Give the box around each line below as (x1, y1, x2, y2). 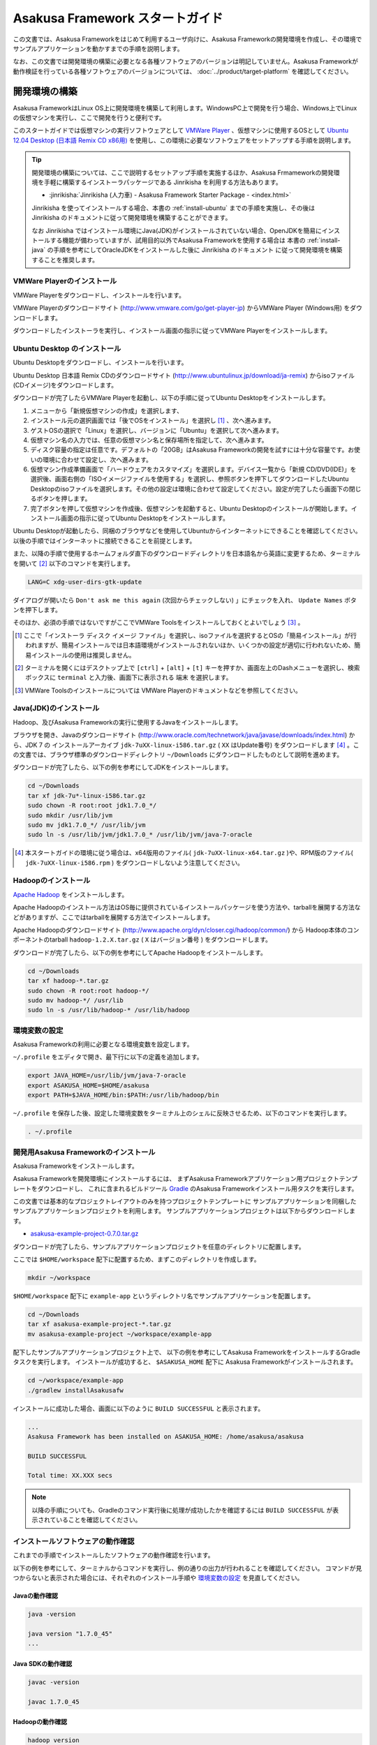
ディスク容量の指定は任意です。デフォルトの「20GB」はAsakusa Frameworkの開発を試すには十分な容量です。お (30, 445, 355, 454)
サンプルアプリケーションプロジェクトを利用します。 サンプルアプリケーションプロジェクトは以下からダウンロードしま (13, 1207, 356, 1215)
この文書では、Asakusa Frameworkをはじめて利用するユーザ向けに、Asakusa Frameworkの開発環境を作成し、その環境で (13, 35, 362, 43)
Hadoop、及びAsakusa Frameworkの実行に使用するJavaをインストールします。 (13, 718, 242, 726)
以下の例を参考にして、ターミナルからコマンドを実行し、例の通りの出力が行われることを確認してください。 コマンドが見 (13, 1564, 362, 1572)
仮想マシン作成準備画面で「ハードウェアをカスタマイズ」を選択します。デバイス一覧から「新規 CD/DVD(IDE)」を (30, 465, 357, 474)
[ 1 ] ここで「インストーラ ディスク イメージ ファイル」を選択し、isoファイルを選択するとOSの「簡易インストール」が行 (15, 631, 357, 639)
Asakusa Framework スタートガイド (13, 10, 223, 26)
